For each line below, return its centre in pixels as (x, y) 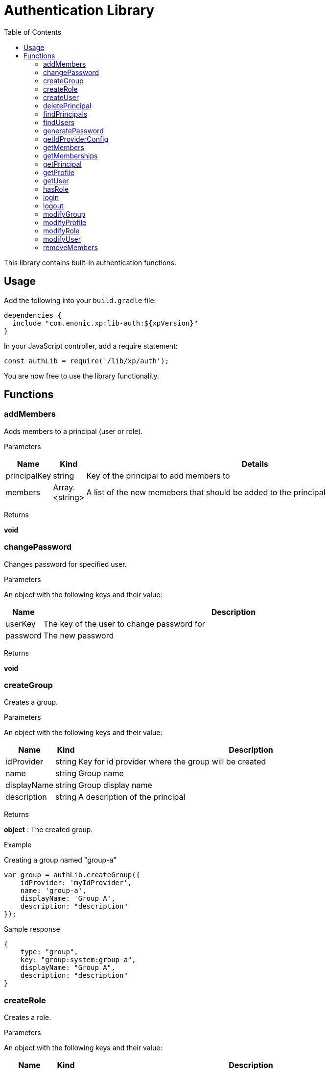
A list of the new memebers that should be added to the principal (206, 492)
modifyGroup (64, 214)
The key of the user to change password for (124, 624)
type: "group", (49, 952)
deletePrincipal (67, 105)
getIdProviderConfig (76, 139)
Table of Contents (33, 32)
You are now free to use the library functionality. (82, 376)
